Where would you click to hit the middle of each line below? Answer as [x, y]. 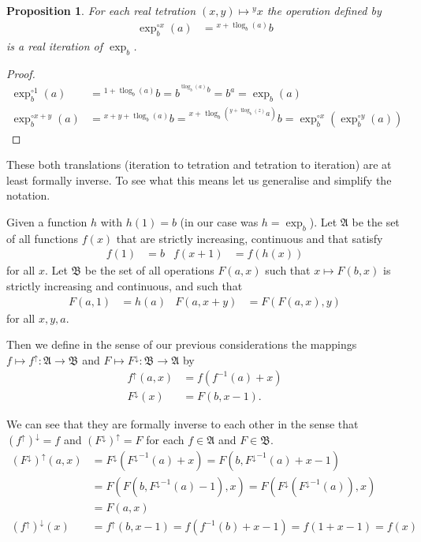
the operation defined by [324, 10]
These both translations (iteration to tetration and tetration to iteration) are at [199, 164]
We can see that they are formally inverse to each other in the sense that [183, 424]
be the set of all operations [149, 270]
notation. [28, 195]
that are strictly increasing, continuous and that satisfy [250, 238]
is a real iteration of [55, 45]
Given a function [47, 221]
